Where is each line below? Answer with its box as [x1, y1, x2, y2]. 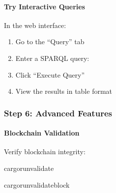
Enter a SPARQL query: [15, 53, 89, 63]
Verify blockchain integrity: [4, 146, 86, 157]
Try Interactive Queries [4, 1, 85, 11]
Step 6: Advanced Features [4, 107, 112, 119]
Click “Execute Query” [15, 69, 85, 80]
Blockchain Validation [4, 128, 80, 138]
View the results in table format [15, 86, 113, 96]
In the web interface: [4, 20, 66, 30]
